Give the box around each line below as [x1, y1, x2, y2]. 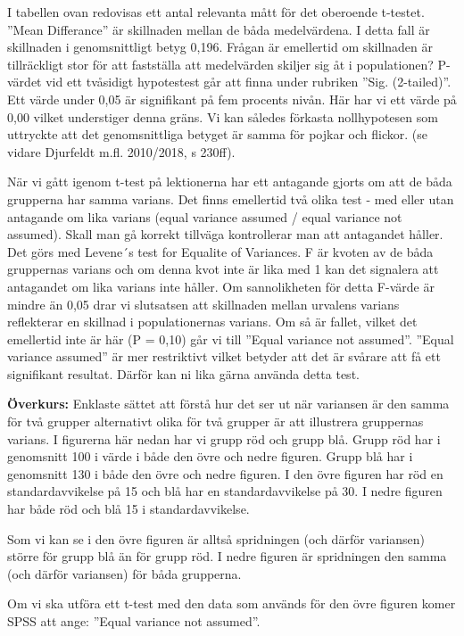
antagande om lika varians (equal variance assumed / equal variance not [7, 207, 402, 226]
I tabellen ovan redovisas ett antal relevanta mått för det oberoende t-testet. [7, 3, 425, 21]
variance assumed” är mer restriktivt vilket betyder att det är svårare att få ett [7, 347, 441, 366]
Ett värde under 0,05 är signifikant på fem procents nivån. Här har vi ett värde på [7, 89, 457, 108]
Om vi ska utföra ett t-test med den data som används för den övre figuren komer [7, 594, 456, 613]
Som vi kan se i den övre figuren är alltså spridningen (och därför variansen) [7, 529, 426, 548]
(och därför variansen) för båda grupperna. [7, 564, 242, 582]
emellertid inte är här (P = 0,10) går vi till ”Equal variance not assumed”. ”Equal [7, 329, 454, 348]
